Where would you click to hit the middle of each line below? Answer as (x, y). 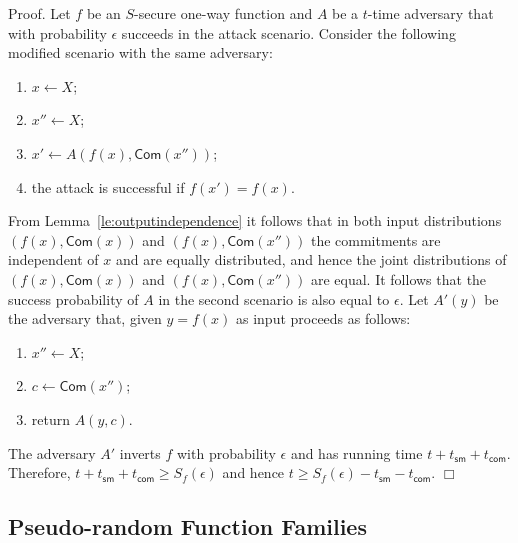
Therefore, (39, 472)
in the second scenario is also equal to (274, 298)
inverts (140, 452)
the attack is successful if (108, 186)
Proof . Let (39, 13)
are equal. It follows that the (398, 278)
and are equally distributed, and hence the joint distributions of (311, 259)
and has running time (356, 452)
